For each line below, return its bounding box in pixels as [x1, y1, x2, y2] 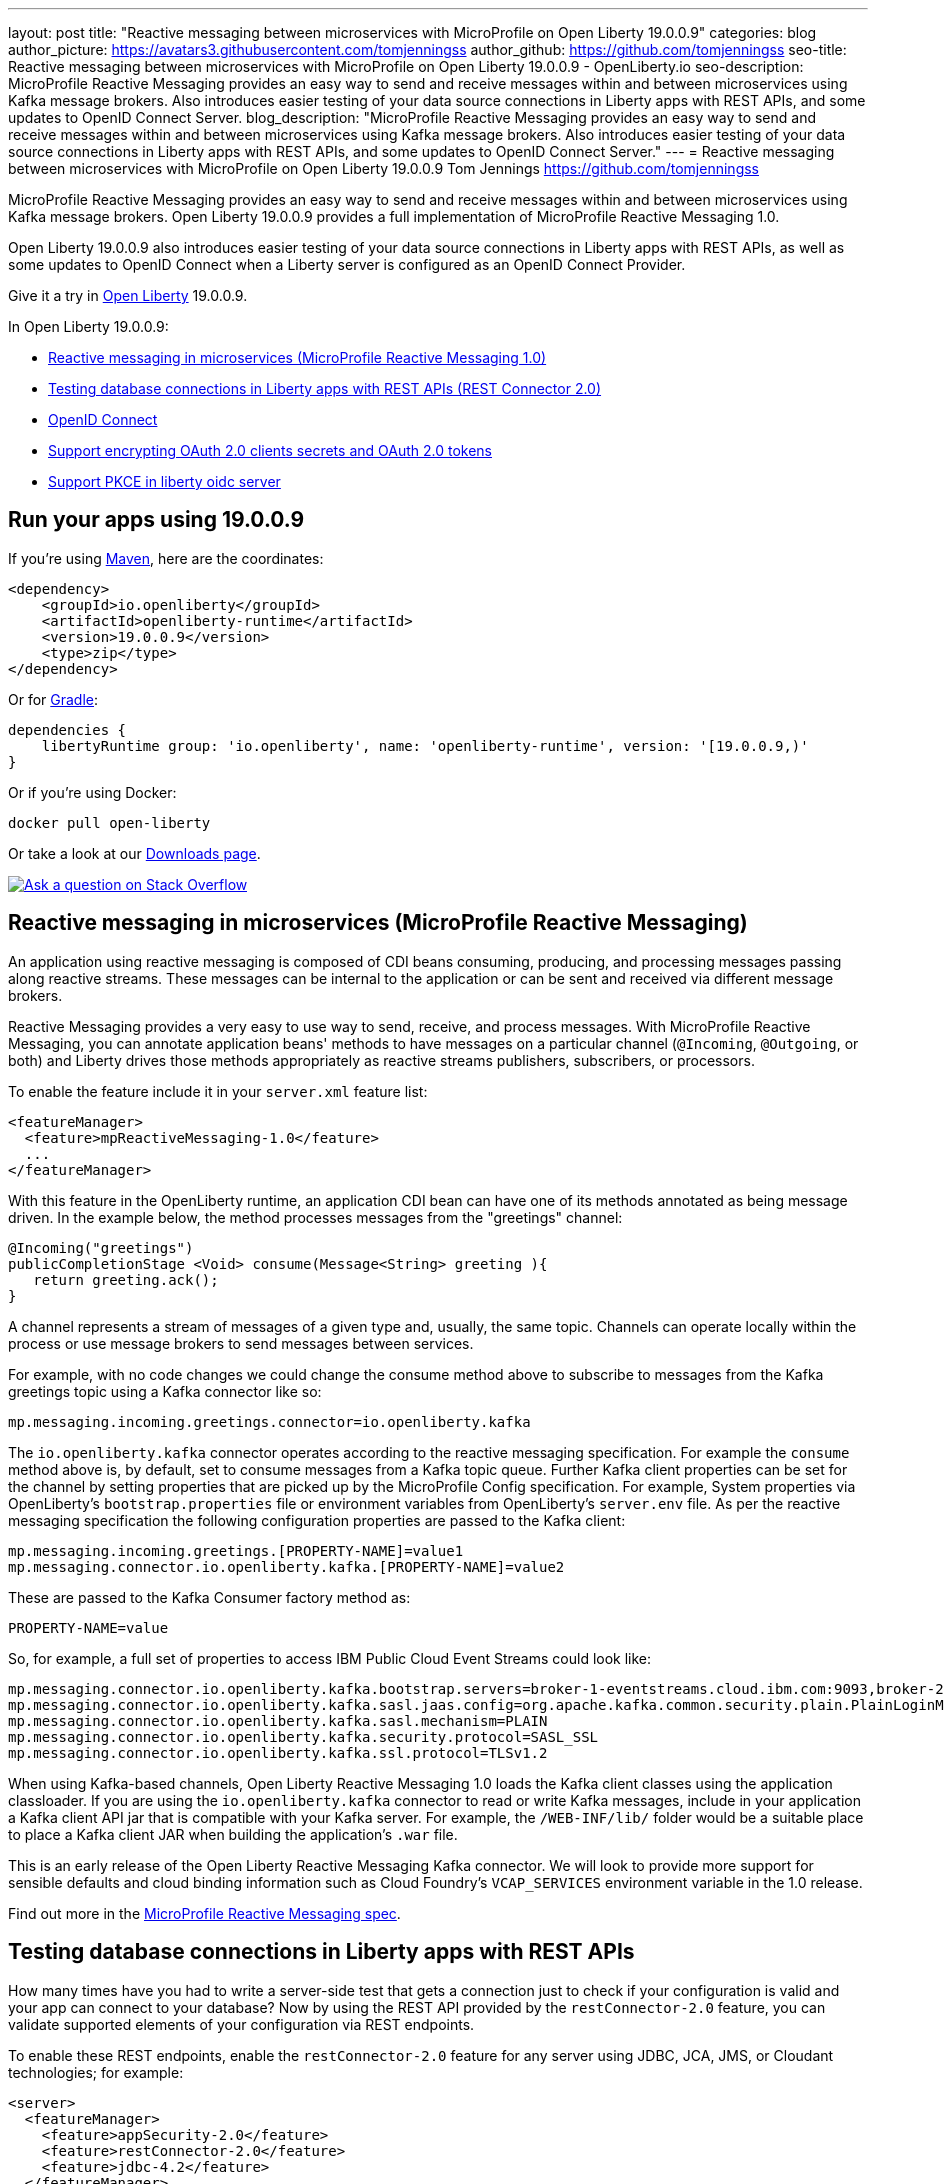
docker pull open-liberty [8, 814, 211, 831]
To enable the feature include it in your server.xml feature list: [8, 1082, 428, 1100]
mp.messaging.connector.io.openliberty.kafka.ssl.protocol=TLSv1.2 [8, 1744, 548, 1761]
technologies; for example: [8, 2063, 184, 2081]
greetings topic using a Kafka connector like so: [8, 1382, 322, 1400]
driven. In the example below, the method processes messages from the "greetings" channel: [8, 1208, 623, 1226]
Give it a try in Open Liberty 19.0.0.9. [8, 287, 248, 304]
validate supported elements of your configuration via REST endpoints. [8, 2015, 475, 2033]
